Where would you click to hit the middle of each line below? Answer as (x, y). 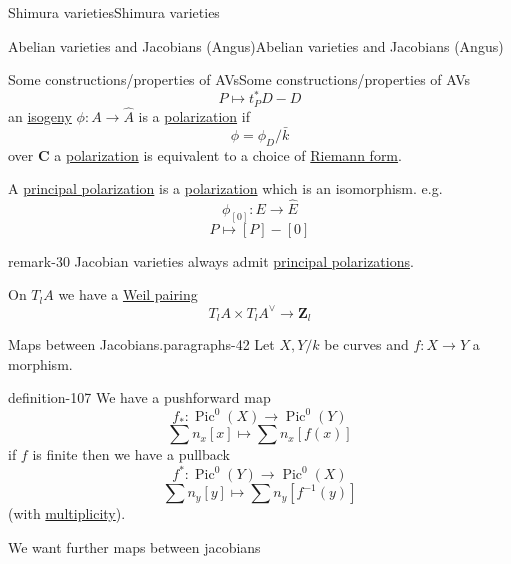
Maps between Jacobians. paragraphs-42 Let (141, 343)
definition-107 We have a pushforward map (139, 397)
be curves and (366, 343)
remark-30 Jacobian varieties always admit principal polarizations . (211, 260)
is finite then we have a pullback (131, 454)
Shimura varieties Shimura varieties (114, 12)
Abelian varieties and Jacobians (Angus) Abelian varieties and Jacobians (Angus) (256, 45)
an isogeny (40, 115)
